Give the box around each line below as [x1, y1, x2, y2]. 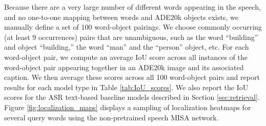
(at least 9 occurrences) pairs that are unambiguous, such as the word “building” [4, 31, 258, 42]
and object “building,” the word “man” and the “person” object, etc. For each [4, 41, 249, 52]
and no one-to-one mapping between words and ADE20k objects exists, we [4, 11, 238, 22]
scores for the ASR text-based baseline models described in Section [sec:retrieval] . [4, 92, 260, 102]
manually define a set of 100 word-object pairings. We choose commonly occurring [4, 22, 262, 32]
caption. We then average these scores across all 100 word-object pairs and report [4, 72, 260, 82]
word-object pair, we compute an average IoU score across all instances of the [4, 51, 248, 62]
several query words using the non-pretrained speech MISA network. [4, 112, 219, 122]
